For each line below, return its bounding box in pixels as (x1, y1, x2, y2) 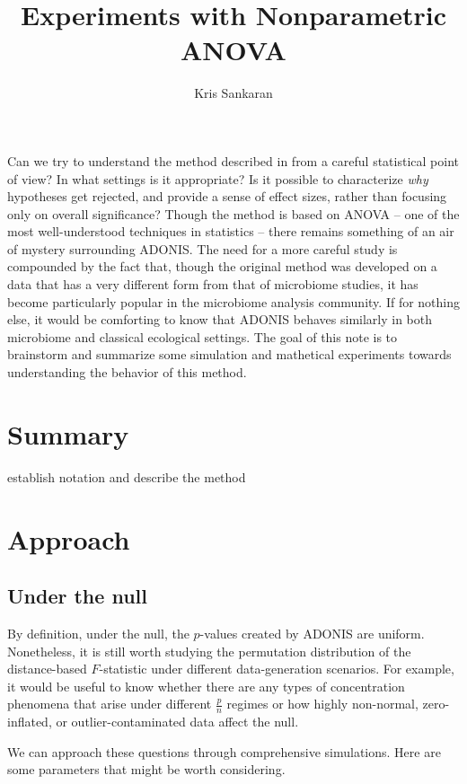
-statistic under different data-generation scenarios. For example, (99, 659, 454, 678)
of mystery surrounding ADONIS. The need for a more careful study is (7, 239, 398, 258)
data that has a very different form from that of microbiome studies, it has (7, 275, 419, 294)
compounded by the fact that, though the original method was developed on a (7, 257, 437, 276)
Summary (7, 415, 129, 452)
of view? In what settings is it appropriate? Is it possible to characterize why (7, 169, 428, 188)
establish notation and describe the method (7, 467, 246, 486)
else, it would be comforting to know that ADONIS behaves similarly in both (7, 310, 433, 329)
